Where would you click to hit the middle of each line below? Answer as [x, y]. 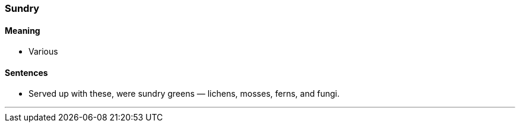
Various [43, 52]
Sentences [26, 72]
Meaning [23, 30]
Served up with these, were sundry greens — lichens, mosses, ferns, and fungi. [184, 94]
